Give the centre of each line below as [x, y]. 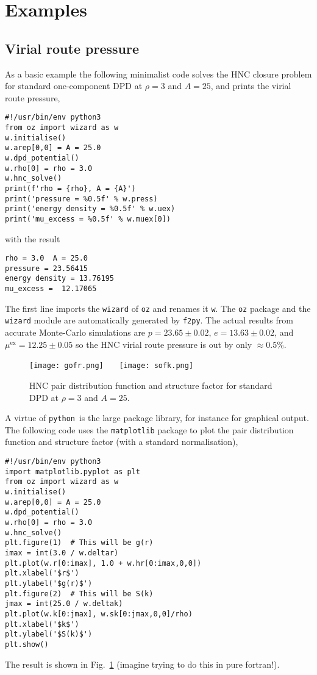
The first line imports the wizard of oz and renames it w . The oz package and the [158, 308]
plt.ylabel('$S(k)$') [49, 634]
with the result [33, 238]
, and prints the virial [251, 86]
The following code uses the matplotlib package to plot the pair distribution [149, 429]
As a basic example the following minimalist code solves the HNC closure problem [158, 74]
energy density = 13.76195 [59, 279]
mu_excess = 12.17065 [51, 289]
